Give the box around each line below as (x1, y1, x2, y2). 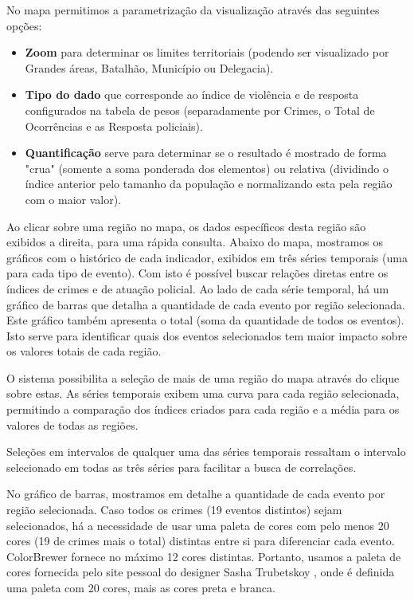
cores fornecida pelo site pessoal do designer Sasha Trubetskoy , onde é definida (6, 564, 395, 580)
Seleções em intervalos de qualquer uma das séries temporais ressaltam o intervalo (6, 443, 406, 460)
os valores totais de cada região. (6, 343, 162, 359)
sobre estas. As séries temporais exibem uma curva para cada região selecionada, (6, 385, 400, 402)
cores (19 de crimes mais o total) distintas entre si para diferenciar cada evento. (6, 532, 395, 549)
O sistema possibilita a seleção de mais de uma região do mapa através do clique (6, 369, 400, 386)
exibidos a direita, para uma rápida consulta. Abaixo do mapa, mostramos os (6, 234, 384, 250)
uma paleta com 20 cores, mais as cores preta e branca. (6, 579, 275, 595)
